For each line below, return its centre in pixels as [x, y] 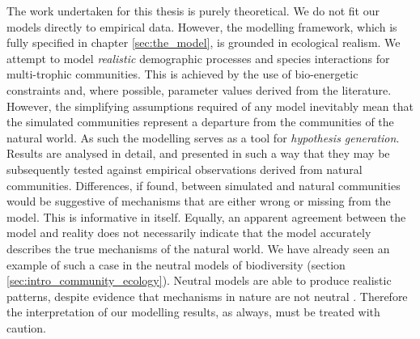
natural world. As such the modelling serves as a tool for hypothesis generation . [203, 137]
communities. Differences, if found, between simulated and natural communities [204, 185]
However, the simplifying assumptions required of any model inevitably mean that [210, 106]
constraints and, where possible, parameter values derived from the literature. [199, 89]
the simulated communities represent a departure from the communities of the [200, 122]
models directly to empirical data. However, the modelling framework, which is [202, 26]
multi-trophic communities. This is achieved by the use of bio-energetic [182, 74]
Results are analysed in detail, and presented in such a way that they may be [198, 153]
